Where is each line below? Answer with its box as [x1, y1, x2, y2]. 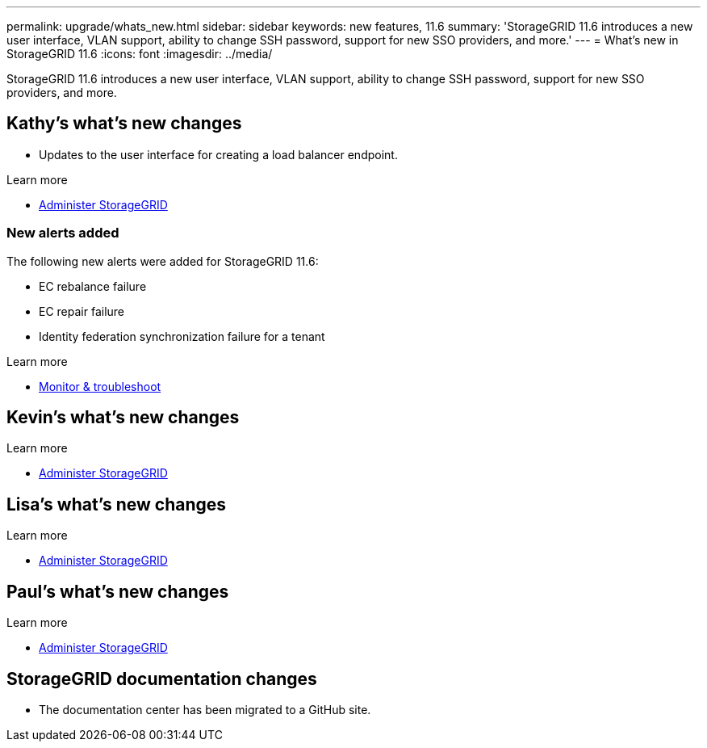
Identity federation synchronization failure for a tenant [39, 329, 325, 343]
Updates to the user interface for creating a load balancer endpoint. [39, 147, 398, 162]
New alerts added [6, 225, 119, 242]
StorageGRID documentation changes [6, 668, 317, 689]
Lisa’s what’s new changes [6, 494, 227, 515]
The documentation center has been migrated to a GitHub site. [39, 702, 371, 716]
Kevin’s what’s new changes [6, 407, 240, 428]
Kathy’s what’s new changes [6, 113, 242, 134]
